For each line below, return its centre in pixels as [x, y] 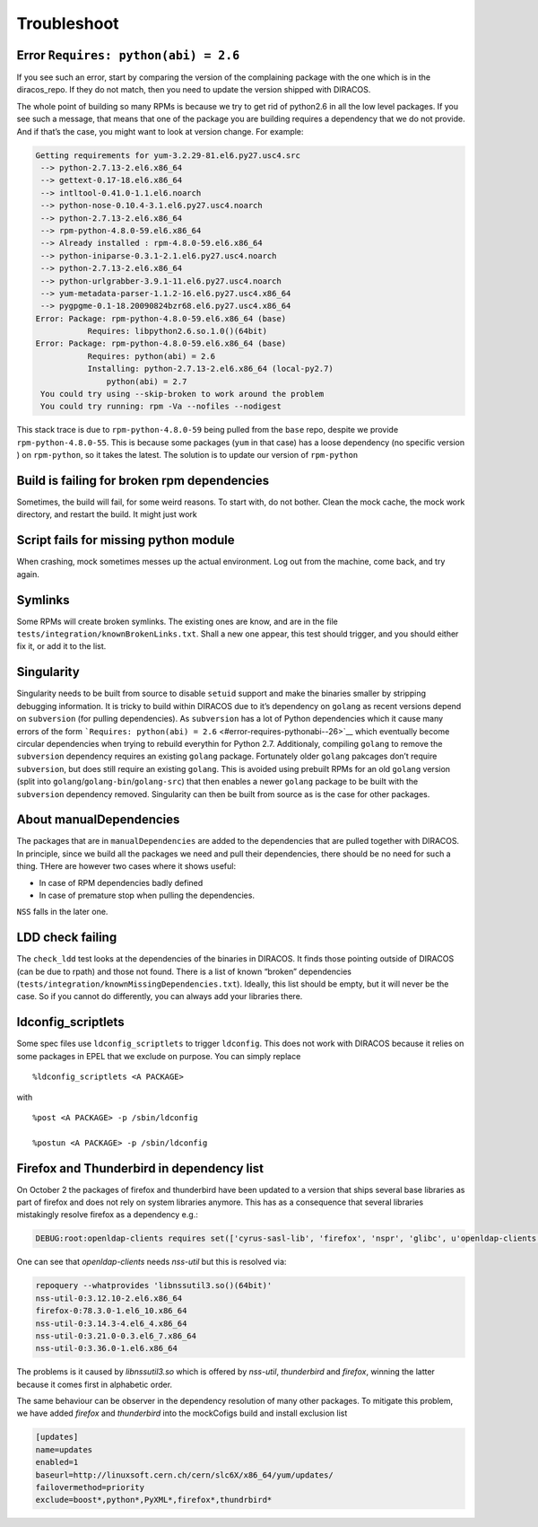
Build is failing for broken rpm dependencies [143, 481]
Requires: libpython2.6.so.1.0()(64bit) [178, 331]
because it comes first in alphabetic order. [95, 1384]
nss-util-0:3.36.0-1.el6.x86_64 [107, 1348]
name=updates [64, 1449]
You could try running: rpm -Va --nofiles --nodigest [161, 407]
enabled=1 [57, 1462]
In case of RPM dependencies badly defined [121, 882]
